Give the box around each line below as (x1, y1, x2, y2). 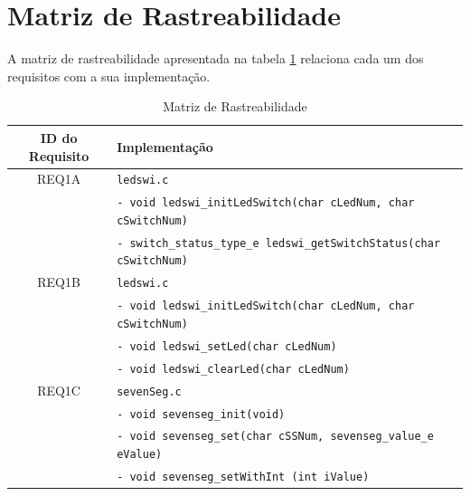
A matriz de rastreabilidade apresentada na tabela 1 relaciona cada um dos (7, 49, 424, 68)
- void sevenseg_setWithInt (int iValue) (117, 471, 370, 484)
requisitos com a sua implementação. (7, 66, 211, 85)
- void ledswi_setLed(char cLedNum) (117, 339, 337, 353)
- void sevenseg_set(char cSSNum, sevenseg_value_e (117, 430, 434, 444)
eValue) (117, 448, 163, 462)
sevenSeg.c (117, 385, 182, 398)
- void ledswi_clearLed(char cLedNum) (117, 362, 350, 376)
